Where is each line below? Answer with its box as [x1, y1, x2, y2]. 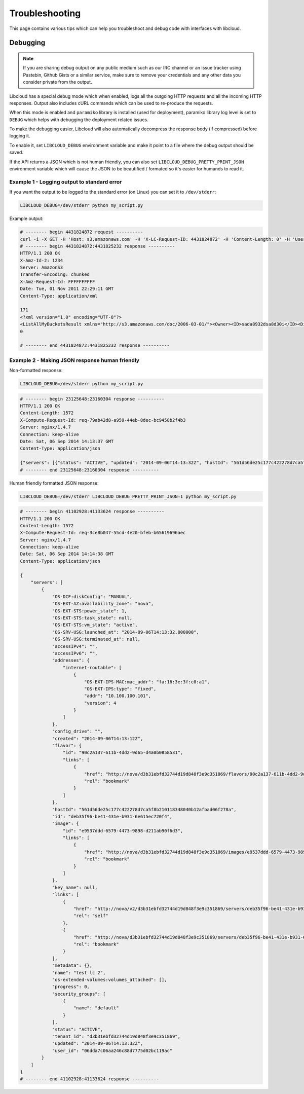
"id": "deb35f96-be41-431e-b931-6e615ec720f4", [52, 814, 173, 819]
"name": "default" [73, 1005, 119, 1011]
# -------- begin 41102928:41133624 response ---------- [20, 508, 165, 515]
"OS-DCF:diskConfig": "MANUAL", [52, 594, 133, 599]
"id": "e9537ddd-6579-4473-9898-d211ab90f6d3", [62, 828, 183, 833]
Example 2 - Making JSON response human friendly [9, 356, 139, 363]
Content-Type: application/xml [20, 293, 98, 299]
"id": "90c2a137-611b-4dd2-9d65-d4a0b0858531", [62, 750, 183, 755]
